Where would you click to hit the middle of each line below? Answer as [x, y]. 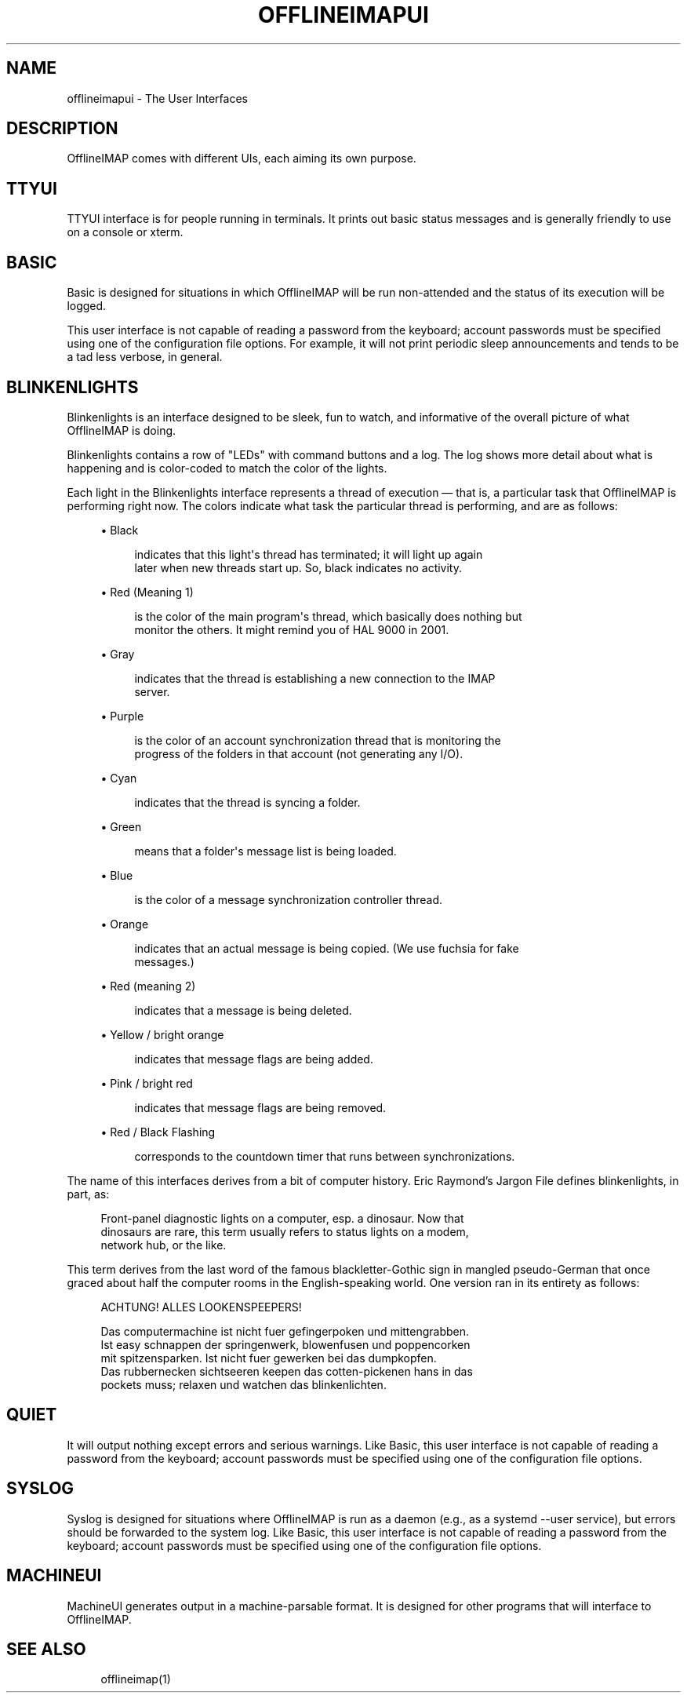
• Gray [118, 654]
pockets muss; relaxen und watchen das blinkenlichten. [244, 1384]
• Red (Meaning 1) [147, 592]
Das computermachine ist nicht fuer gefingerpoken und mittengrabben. [285, 1331]
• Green [121, 826]
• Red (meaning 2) [148, 986]
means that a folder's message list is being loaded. [265, 851]
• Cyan [119, 778]
